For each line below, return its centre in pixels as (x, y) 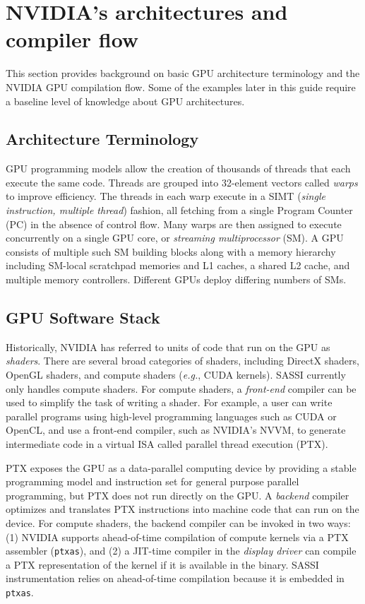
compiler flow (72, 39)
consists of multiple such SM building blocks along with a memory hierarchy (171, 251)
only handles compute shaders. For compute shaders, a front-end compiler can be (181, 388)
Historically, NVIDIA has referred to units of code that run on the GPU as (168, 347)
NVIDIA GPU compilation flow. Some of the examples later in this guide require (181, 87)
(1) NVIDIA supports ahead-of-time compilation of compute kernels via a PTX (177, 537)
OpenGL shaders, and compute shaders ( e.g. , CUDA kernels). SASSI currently (176, 375)
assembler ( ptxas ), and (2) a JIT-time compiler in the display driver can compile (181, 551)
